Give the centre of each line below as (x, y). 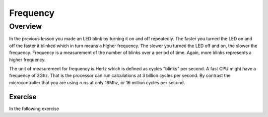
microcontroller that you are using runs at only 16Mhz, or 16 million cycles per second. (97, 82)
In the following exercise (34, 109)
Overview (26, 26)
